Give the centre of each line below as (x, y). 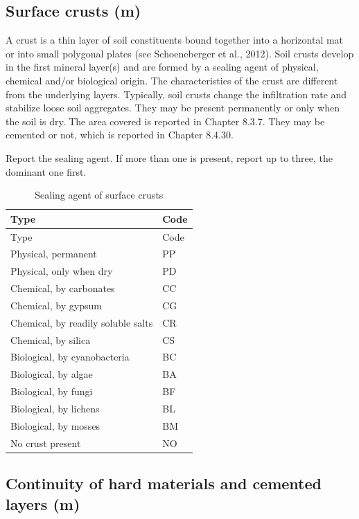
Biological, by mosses (55, 425)
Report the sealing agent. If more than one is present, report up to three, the (169, 157)
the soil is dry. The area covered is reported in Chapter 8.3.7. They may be (165, 121)
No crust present (46, 443)
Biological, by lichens (55, 409)
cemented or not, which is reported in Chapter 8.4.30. (120, 135)
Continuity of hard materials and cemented (164, 483)
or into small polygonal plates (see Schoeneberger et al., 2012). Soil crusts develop (180, 53)
